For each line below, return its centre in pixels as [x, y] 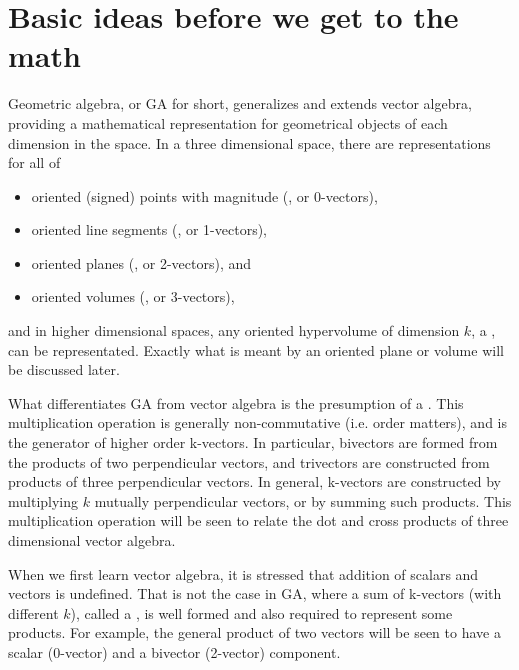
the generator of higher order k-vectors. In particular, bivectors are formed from [253, 442]
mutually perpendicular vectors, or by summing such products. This [303, 500]
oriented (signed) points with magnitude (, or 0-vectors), [204, 195]
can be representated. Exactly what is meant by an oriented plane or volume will [256, 349]
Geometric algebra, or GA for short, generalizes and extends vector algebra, [240, 103]
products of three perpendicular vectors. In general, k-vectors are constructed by [254, 481]
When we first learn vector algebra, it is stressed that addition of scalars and [243, 573]
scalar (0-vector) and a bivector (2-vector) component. [174, 651]
